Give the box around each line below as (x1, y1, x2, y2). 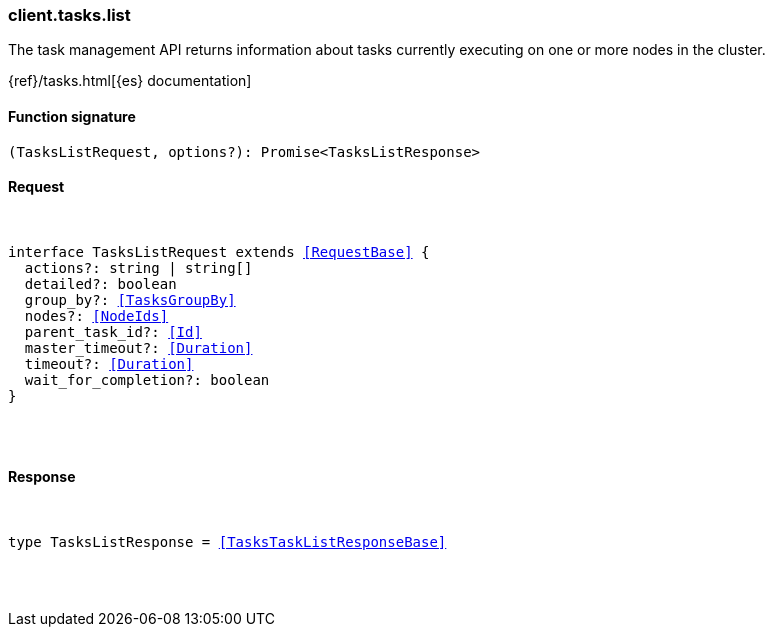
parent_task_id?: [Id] (24, 323, 202, 340)
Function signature (8, 107, 136, 125)
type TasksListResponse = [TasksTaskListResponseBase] (8, 534, 447, 551)
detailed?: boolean (24, 275, 177, 292)
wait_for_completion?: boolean (24, 371, 270, 388)
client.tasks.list (8, 5, 131, 25)
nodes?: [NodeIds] (24, 307, 169, 324)
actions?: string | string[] (24, 259, 253, 276)
